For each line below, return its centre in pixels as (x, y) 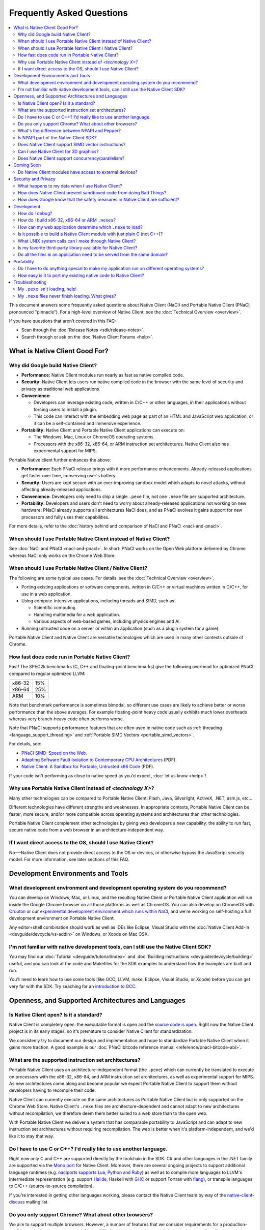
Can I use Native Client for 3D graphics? (58, 151)
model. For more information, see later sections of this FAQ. (69, 859)
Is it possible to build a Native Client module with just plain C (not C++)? (90, 234)
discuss (17, 1202)
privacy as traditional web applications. (61, 389)
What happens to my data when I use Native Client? (70, 186)
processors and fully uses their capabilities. (66, 517)
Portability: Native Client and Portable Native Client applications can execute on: (103, 430)
